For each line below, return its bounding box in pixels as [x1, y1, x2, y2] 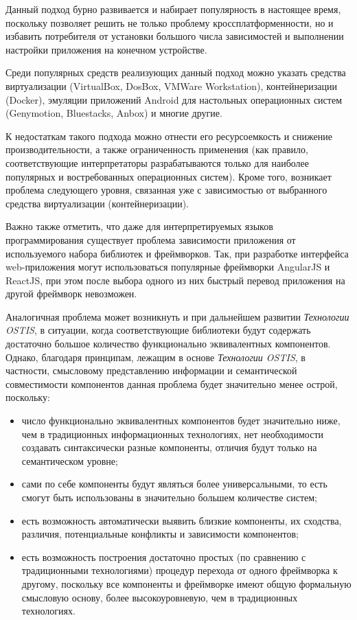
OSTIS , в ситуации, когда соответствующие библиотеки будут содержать [5, 323, 311, 337]
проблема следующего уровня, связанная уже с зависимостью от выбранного [5, 183, 327, 197]
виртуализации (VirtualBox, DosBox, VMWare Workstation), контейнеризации [5, 78, 337, 93]
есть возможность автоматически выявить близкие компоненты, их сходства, [21, 513, 342, 527]
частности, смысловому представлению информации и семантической [5, 363, 297, 378]
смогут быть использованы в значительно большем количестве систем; [21, 490, 318, 504]
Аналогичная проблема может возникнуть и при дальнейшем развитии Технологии [5, 309, 349, 323]
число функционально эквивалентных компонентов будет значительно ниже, [21, 413, 341, 428]
